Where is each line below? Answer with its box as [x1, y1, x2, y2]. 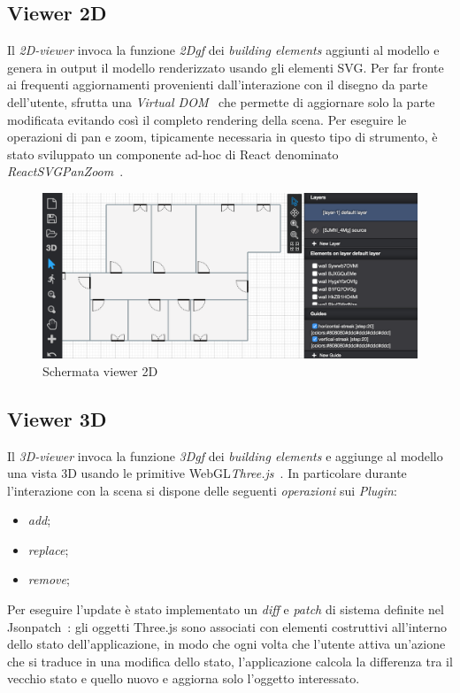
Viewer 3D [7, 404, 107, 432]
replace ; [27, 540, 69, 558]
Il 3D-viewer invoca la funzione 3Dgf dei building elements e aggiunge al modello [7, 446, 443, 465]
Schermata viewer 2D [42, 361, 158, 380]
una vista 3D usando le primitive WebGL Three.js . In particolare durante [7, 464, 407, 482]
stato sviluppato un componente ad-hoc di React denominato [7, 144, 339, 163]
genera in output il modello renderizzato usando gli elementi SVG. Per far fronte [7, 58, 444, 76]
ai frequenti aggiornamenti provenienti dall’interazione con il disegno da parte [7, 75, 428, 94]
